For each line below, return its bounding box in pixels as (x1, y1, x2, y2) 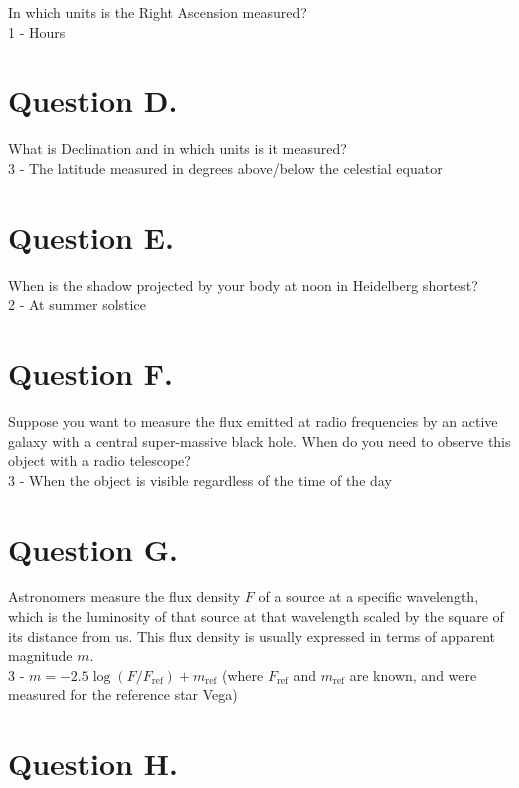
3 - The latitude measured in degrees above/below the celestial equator (8, 157, 443, 178)
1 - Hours (8, 21, 66, 42)
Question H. (8, 743, 178, 784)
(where (221, 664, 264, 685)
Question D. (8, 80, 178, 121)
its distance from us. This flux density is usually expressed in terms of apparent (8, 625, 496, 646)
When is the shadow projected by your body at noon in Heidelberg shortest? (8, 274, 478, 295)
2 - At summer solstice (8, 294, 146, 315)
